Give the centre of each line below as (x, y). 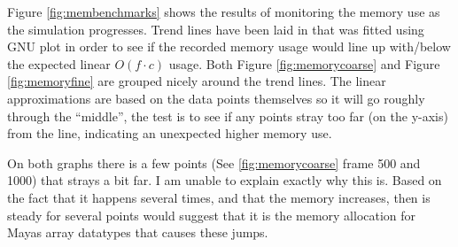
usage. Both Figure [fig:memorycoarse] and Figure (304, 63)
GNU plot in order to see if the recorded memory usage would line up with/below (229, 46)
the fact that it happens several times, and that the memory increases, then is (219, 197)
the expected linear (59, 63)
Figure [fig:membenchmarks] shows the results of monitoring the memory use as (224, 12)
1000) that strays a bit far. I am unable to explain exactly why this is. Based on (225, 180)
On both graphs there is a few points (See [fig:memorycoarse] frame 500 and (214, 162)
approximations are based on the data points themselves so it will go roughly (216, 98)
